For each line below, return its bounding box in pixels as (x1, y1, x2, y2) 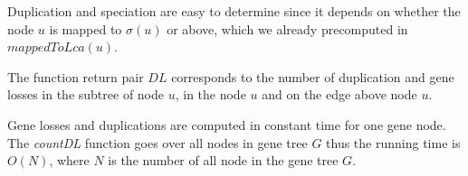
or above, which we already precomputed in (167, 19, 408, 38)
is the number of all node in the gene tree (108, 151, 339, 170)
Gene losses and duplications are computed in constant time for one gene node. (7, 115, 446, 134)
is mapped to (49, 19, 122, 38)
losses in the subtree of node (7, 85, 164, 104)
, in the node (175, 85, 246, 104)
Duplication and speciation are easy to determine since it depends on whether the (7, 2, 461, 20)
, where (49, 151, 90, 170)
